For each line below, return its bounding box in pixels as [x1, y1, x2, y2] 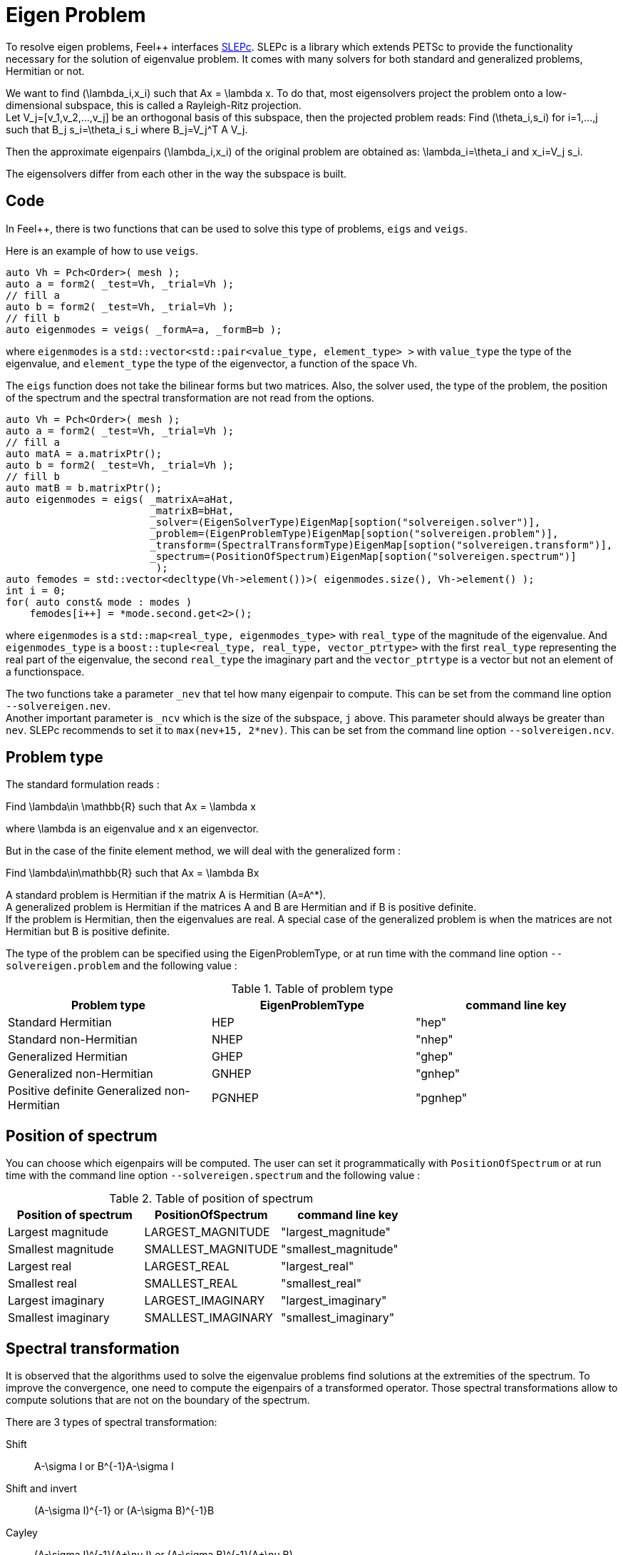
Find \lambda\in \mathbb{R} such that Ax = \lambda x [6, 800, 256, 813]
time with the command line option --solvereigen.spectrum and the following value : [6, 1169, 421, 1182]
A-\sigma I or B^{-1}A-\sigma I [34, 1460, 174, 1473]
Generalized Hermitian [8, 1049, 128, 1064]
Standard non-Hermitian [8, 1032, 138, 1047]
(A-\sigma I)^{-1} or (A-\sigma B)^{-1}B [34, 1504, 215, 1517]
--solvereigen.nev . [6, 699, 111, 712]
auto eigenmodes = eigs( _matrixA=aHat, [6, 493, 235, 505]
